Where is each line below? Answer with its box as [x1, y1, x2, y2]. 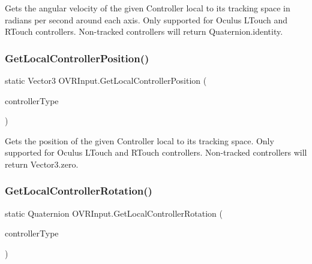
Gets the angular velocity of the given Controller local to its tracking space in [5, 2, 290, 14]
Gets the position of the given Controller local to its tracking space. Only [5, 134, 274, 147]
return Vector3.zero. [5, 157, 79, 170]
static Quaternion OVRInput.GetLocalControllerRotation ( [5, 207, 223, 219]
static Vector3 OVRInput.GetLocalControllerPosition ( [5, 74, 207, 86]
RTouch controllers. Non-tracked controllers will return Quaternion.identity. [5, 25, 283, 38]
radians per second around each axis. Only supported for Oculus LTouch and [5, 13, 288, 26]
